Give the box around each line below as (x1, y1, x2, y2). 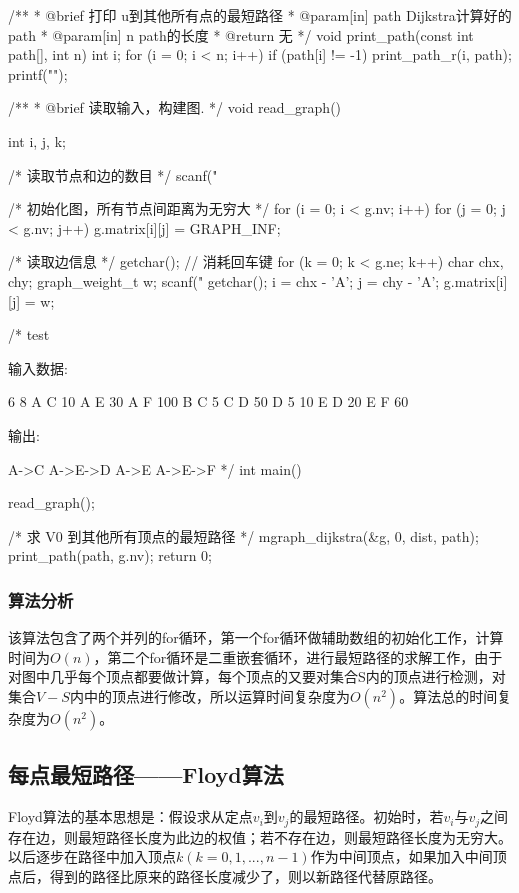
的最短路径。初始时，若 (289, 806, 444, 827)
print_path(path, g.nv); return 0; (8, 545, 212, 566)
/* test (8, 324, 50, 345)
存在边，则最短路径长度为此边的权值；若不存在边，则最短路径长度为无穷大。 (8, 826, 512, 847)
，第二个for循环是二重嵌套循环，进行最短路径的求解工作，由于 (93, 646, 503, 667)
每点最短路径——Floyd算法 (8, 759, 284, 790)
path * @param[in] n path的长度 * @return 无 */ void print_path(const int (8, 24, 474, 45)
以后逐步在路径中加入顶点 (8, 846, 176, 867)
